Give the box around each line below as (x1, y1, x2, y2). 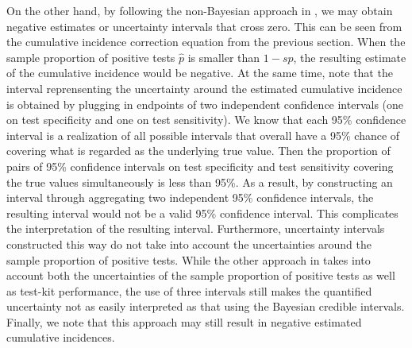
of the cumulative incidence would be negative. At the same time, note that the (6, 64, 393, 81)
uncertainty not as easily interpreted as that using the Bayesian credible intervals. (6, 298, 405, 315)
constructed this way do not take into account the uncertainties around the (6, 235, 372, 252)
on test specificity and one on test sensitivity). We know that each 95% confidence (6, 111, 406, 128)
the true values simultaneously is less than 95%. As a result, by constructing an (6, 173, 393, 190)
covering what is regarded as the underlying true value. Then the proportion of (6, 142, 391, 159)
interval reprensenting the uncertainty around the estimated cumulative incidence (6, 79, 402, 96)
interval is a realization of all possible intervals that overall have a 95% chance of (6, 126, 400, 143)
